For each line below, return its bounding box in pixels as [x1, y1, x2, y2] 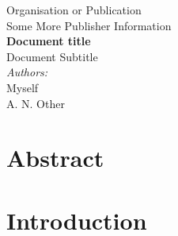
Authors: [6, 64, 48, 80]
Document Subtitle [6, 48, 98, 64]
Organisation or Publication [6, 2, 142, 17]
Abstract [6, 141, 104, 174]
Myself [6, 79, 39, 95]
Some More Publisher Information [6, 17, 172, 33]
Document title [6, 33, 91, 49]
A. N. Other [6, 95, 65, 111]
